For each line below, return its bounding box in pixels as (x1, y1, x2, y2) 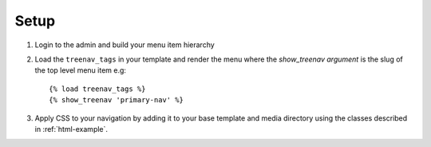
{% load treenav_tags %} (49, 84, 146, 93)
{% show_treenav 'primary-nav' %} (49, 96, 184, 105)
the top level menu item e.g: (34, 66, 127, 75)
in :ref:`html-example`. (34, 124, 108, 133)
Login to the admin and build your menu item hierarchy (34, 40, 215, 50)
